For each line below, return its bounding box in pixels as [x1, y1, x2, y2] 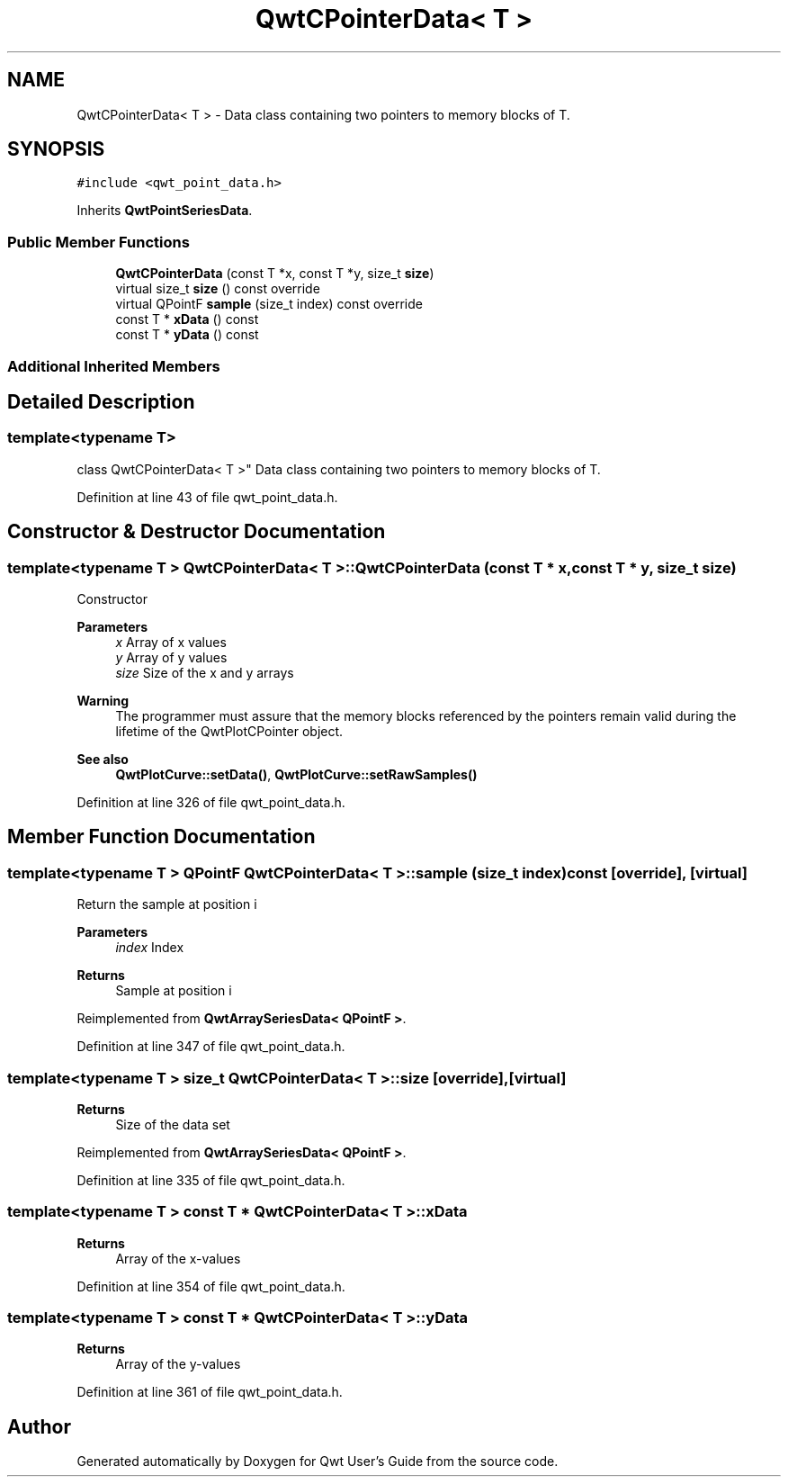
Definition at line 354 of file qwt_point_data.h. [76, 1278, 345, 1294]
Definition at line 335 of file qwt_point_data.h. [76, 1172, 345, 1188]
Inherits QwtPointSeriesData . [76, 202, 253, 219]
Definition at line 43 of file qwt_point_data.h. [76, 489, 338, 505]
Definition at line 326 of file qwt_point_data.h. [76, 795, 345, 810]
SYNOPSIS [7, 138, 105, 161]
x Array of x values [115, 634, 227, 650]
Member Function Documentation [7, 825, 316, 849]
